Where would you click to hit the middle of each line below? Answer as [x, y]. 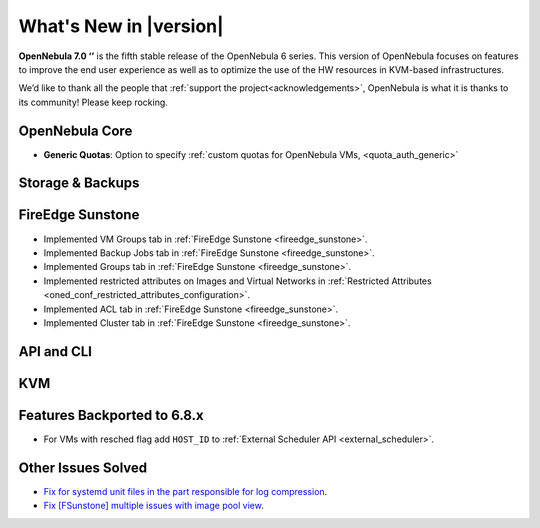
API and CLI [55, 351]
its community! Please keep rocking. [93, 102]
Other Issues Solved [83, 467]
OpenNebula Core [75, 130]
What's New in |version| [121, 26]
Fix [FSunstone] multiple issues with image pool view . [153, 506]
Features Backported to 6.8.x [111, 415]
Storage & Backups [79, 183]
